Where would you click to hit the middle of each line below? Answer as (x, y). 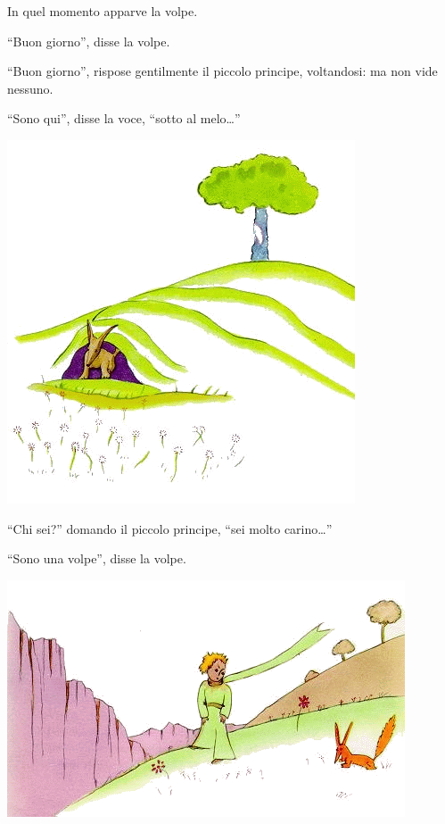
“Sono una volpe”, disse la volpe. (97, 558)
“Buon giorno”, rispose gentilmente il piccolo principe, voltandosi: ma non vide (222, 71)
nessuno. (30, 88)
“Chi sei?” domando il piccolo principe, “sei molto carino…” (170, 528)
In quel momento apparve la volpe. (103, 11)
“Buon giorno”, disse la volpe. (89, 41)
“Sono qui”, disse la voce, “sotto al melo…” (124, 118)
